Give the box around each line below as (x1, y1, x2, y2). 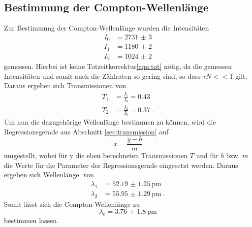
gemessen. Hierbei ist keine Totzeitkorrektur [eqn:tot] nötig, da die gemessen (4, 61, 232, 71)
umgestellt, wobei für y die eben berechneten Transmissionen (4, 150, 188, 161)
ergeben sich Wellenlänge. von (4, 169, 94, 180)
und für (196, 150, 219, 161)
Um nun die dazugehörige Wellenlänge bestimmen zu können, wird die (4, 117, 216, 127)
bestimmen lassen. (4, 215, 59, 226)
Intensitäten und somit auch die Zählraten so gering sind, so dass (4, 70, 201, 81)
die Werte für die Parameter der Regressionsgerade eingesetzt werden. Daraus (4, 160, 238, 170)
